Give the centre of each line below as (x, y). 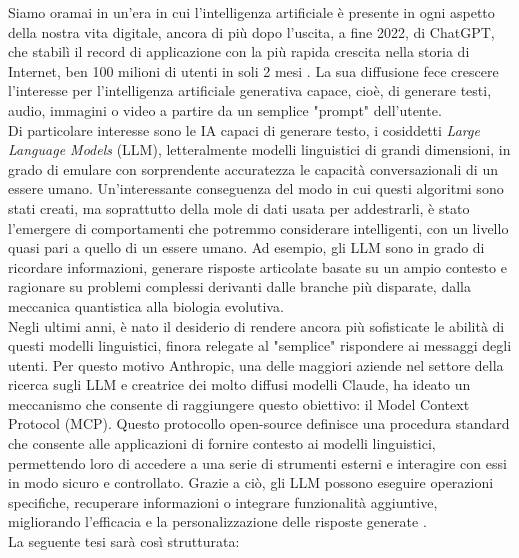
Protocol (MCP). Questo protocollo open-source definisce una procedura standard (259, 423)
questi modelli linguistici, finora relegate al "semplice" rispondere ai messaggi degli (260, 345)
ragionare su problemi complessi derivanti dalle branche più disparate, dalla (239, 286)
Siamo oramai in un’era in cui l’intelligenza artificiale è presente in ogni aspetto (251, 12)
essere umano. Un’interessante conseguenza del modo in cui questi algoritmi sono (256, 188)
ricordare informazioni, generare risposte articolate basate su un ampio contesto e (257, 266)
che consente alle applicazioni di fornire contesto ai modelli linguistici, (222, 443)
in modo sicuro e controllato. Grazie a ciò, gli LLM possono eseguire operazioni (251, 482)
